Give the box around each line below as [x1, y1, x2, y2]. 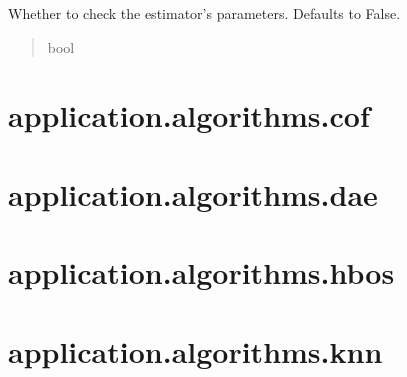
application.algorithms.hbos [8, 252, 395, 293]
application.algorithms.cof [8, 95, 370, 136]
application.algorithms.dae [8, 173, 378, 214]
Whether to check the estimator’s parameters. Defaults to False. [8, 3, 401, 23]
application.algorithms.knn [8, 330, 383, 371]
